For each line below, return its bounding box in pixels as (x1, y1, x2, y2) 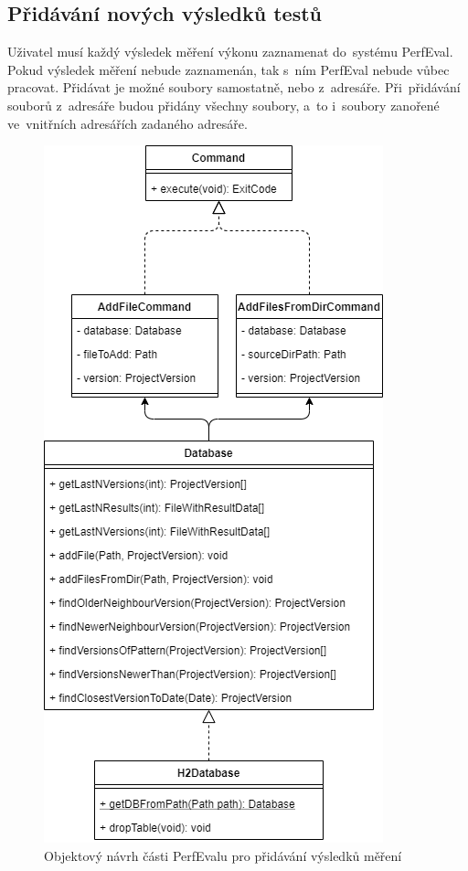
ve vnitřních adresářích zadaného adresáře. (7, 113, 248, 133)
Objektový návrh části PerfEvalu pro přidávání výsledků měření (44, 845, 402, 865)
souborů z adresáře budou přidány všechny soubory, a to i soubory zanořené (7, 95, 440, 114)
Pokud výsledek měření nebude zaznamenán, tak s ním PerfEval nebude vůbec (7, 59, 450, 79)
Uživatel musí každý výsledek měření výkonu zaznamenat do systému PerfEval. (7, 42, 453, 61)
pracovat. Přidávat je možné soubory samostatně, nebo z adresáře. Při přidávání (7, 78, 461, 97)
